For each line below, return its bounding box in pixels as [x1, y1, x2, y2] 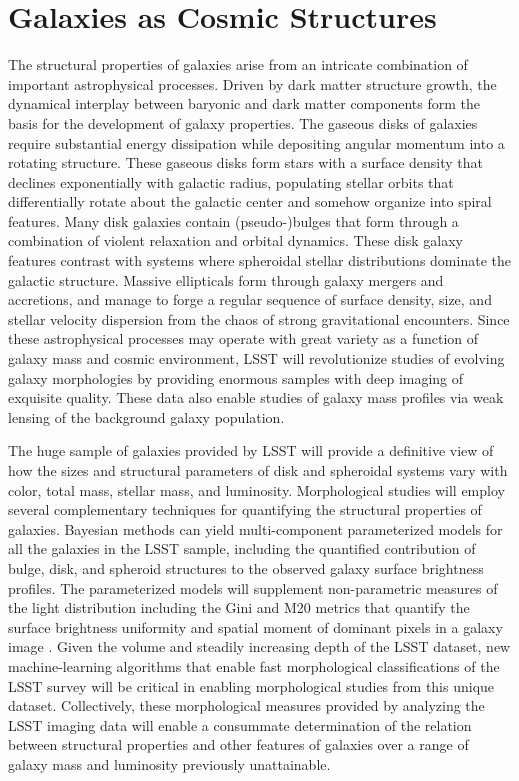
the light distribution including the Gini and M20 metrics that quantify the [8, 597, 470, 618]
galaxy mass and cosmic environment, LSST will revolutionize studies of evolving [8, 348, 505, 369]
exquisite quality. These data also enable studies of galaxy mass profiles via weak [8, 387, 504, 408]
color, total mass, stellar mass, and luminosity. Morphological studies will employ [8, 479, 505, 500]
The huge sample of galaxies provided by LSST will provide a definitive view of [8, 440, 494, 461]
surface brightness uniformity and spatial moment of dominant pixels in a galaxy [8, 616, 503, 637]
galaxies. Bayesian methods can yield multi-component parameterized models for [8, 518, 503, 539]
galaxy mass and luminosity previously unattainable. [8, 753, 331, 774]
